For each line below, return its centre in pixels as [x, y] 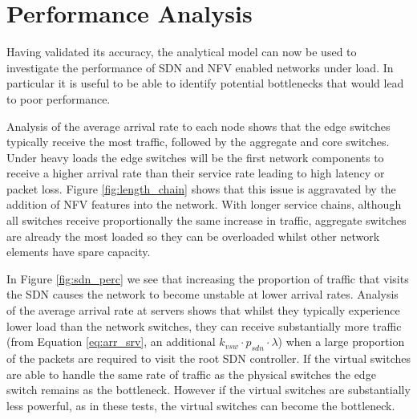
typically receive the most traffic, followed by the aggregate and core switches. [198, 142]
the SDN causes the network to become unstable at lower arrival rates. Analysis [202, 294]
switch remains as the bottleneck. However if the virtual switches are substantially [208, 390]
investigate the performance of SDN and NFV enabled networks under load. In [200, 67]
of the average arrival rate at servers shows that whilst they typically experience [203, 310]
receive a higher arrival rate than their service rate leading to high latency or [196, 173]
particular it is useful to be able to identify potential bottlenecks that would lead [205, 83]
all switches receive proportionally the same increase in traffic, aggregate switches [206, 220]
